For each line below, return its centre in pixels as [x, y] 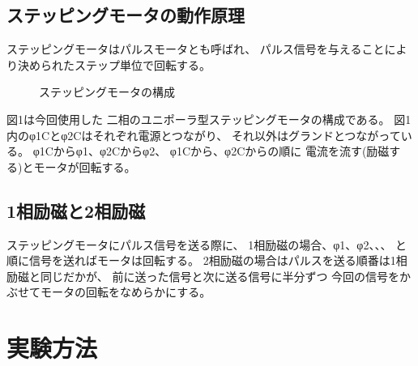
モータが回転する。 [85, 166]
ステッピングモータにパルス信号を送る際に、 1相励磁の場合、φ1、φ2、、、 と [207, 244]
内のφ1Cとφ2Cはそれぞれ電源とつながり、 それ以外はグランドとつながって [204, 135]
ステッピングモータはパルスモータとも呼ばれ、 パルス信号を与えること [196, 49]
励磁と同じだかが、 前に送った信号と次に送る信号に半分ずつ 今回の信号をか [209, 276]
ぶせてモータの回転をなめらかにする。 [109, 292]
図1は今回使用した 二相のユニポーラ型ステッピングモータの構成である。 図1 [209, 119]
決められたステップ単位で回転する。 [114, 64]
